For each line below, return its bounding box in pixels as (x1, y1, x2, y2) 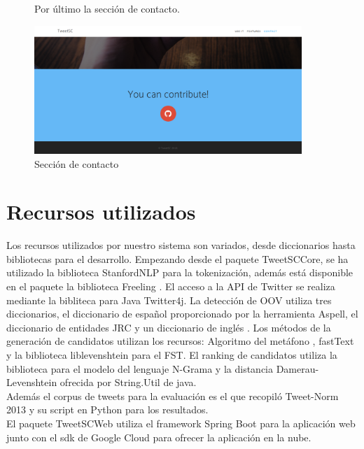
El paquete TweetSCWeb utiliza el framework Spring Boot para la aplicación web (6, 415, 356, 430)
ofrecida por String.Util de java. (59, 375, 197, 390)
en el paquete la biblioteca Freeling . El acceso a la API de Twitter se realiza (6, 279, 335, 294)
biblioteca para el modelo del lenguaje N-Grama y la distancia (6, 361, 273, 376)
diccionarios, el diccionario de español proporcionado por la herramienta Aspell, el (6, 306, 358, 321)
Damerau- (276, 361, 319, 376)
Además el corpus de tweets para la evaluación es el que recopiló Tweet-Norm (6, 388, 339, 403)
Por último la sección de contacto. (34, 1, 180, 15)
